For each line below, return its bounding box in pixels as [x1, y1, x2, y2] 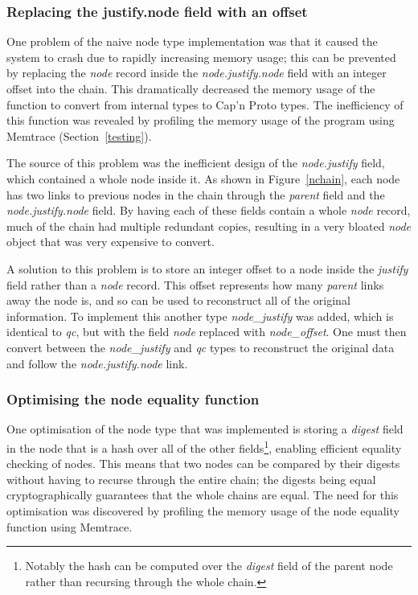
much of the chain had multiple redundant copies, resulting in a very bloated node [6, 217, 412, 234]
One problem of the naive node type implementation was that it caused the [6, 33, 378, 50]
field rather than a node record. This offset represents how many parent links [6, 276, 384, 293]
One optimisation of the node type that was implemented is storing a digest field [6, 421, 404, 437]
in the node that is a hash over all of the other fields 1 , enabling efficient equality [6, 437, 402, 456]
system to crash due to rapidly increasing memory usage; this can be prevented [6, 48, 396, 65]
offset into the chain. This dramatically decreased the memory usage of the [6, 80, 375, 96]
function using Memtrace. [6, 518, 133, 535]
